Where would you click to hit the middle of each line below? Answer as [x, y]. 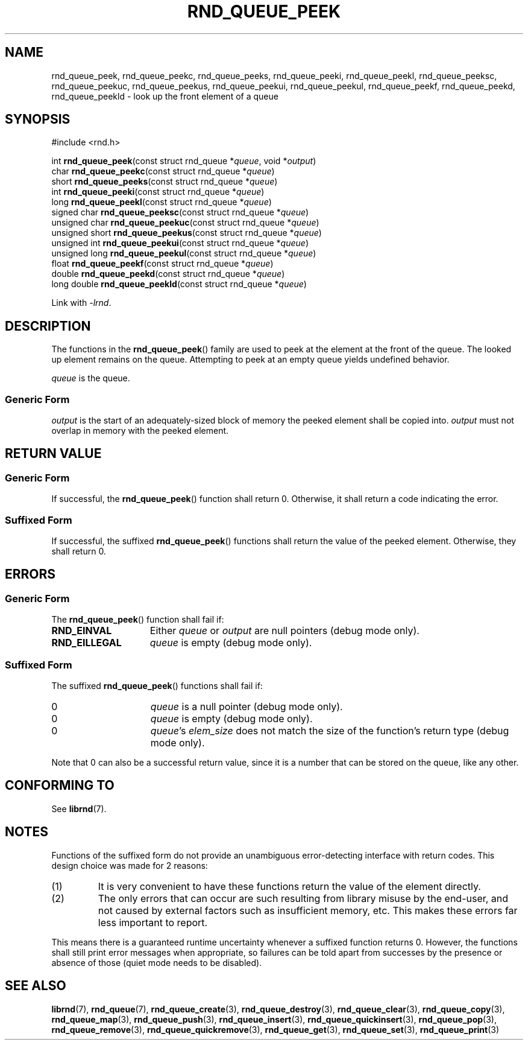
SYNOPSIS [38, 119]
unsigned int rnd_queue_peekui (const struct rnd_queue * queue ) [180, 243]
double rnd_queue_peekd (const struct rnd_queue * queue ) [168, 274]
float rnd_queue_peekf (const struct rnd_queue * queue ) [162, 264]
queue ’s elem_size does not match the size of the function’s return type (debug [330, 730]
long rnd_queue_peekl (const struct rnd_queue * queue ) [162, 202]
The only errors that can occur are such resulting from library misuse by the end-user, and [303, 898]
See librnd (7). [79, 808]
